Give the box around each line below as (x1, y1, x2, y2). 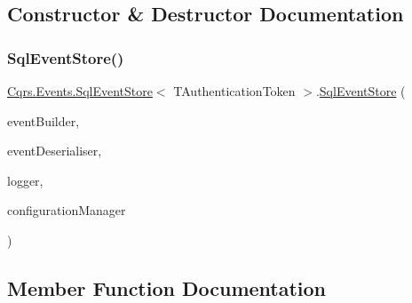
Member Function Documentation (7, 274, 327, 301)
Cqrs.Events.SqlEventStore (7, 82, 153, 100)
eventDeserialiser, (7, 141, 102, 160)
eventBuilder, (7, 111, 80, 130)
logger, (7, 171, 44, 189)
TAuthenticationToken (173, 82, 296, 100)
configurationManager (7, 201, 126, 219)
